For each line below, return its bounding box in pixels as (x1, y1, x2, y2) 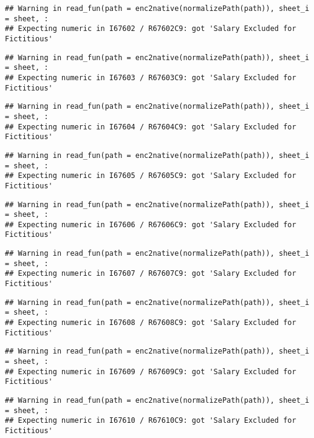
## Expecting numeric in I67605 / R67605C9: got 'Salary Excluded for (5, 171, 296, 180)
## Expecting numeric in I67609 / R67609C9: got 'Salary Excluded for (5, 367, 296, 376)
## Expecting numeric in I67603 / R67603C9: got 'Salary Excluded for (5, 73, 296, 82)
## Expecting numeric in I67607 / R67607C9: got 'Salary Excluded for (5, 269, 296, 278)
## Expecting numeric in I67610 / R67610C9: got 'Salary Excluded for (5, 416, 296, 425)
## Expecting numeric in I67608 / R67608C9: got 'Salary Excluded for (5, 318, 296, 327)
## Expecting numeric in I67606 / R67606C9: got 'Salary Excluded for (5, 220, 296, 229)
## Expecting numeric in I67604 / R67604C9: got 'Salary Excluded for (5, 122, 296, 131)
